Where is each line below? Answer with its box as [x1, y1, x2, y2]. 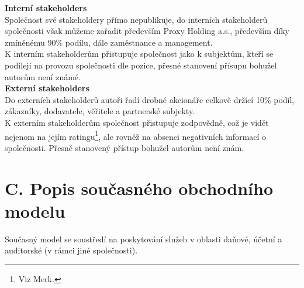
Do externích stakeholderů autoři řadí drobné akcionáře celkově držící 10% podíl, [5, 93, 295, 105]
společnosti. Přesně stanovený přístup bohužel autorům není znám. [5, 141, 244, 153]
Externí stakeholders [5, 82, 89, 94]
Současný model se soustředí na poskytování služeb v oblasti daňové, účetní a [5, 232, 282, 245]
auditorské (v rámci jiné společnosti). [5, 244, 138, 256]
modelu [5, 198, 65, 222]
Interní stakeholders [5, 2, 87, 13]
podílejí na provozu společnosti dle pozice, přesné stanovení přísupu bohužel [5, 59, 277, 71]
